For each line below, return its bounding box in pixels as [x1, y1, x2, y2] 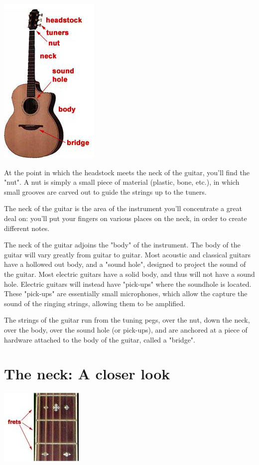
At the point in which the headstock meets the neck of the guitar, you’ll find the [4, 167, 250, 177]
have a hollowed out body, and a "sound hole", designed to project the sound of [4, 259, 246, 269]
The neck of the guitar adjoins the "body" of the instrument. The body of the [4, 239, 241, 250]
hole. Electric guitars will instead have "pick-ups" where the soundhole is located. [4, 278, 252, 289]
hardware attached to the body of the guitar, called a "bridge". [4, 334, 195, 345]
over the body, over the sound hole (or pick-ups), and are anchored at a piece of [4, 324, 248, 335]
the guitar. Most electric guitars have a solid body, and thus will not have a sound [4, 268, 255, 279]
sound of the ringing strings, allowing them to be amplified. [4, 298, 185, 308]
